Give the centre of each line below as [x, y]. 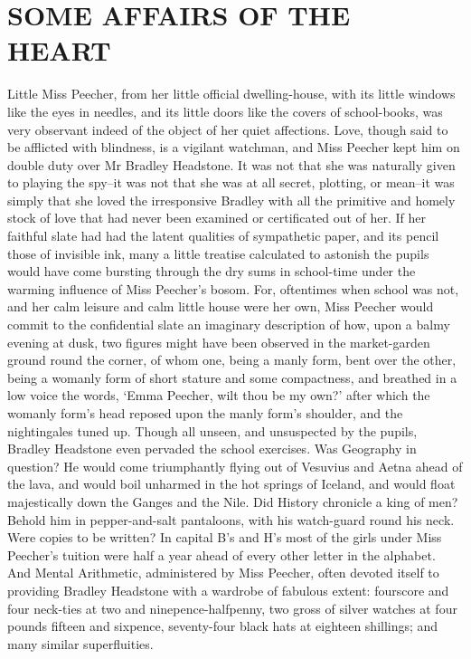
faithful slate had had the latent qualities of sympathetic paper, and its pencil [223, 236]
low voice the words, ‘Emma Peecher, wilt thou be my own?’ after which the [219, 395]
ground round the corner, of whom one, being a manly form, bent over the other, [232, 360]
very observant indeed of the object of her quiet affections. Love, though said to [228, 129]
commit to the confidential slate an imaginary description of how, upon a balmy [229, 325]
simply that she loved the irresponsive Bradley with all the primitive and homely [231, 200]
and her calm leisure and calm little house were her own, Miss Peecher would [221, 306]
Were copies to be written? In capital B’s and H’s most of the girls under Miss [225, 537]
